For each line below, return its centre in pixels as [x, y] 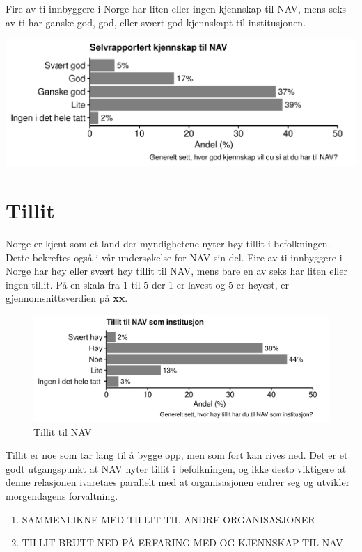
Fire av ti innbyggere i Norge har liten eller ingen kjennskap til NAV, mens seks [176, 8]
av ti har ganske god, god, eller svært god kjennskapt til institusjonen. [156, 22]
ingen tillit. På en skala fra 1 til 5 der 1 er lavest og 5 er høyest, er [147, 284]
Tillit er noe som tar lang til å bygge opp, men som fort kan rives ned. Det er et [177, 455]
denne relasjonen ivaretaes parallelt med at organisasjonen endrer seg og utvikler [178, 482]
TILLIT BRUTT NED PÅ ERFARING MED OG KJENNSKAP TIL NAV [182, 543]
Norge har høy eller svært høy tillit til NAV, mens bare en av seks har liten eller [176, 271]
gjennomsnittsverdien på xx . [67, 298]
